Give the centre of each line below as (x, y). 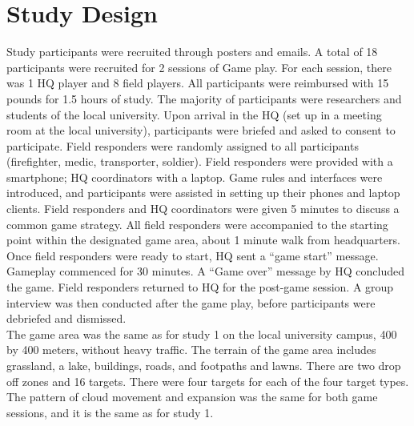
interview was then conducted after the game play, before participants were (191, 302)
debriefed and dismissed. (66, 318)
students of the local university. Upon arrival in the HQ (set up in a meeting (194, 114)
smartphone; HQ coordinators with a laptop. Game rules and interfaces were (195, 177)
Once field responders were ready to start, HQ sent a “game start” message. (193, 255)
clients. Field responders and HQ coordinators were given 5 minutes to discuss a (203, 209)
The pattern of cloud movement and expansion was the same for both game (192, 397)
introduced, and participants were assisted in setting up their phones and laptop (203, 193)
